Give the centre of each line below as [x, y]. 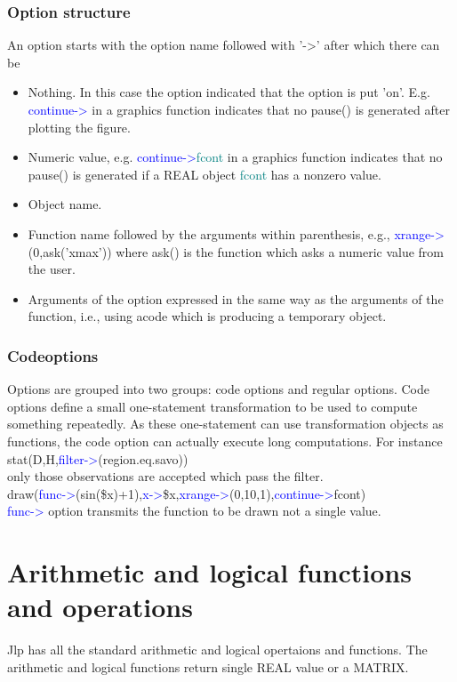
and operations [100, 607]
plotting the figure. [79, 127]
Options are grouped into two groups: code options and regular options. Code [218, 389]
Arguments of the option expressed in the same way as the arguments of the [236, 298]
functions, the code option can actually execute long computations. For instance [225, 441]
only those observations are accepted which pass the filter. [165, 476]
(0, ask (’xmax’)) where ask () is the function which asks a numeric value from [236, 251]
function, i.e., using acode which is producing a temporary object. [207, 316]
